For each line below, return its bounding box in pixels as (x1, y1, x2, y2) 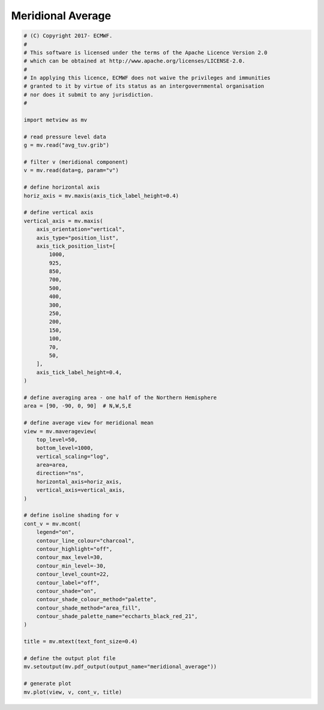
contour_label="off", (36, 579, 100, 586)
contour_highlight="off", (36, 545, 113, 552)
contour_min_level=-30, (36, 562, 106, 569)
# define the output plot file (23, 655, 116, 662)
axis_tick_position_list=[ (36, 242, 116, 249)
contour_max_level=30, (36, 554, 103, 561)
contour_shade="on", (36, 587, 97, 595)
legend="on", (36, 529, 75, 536)
